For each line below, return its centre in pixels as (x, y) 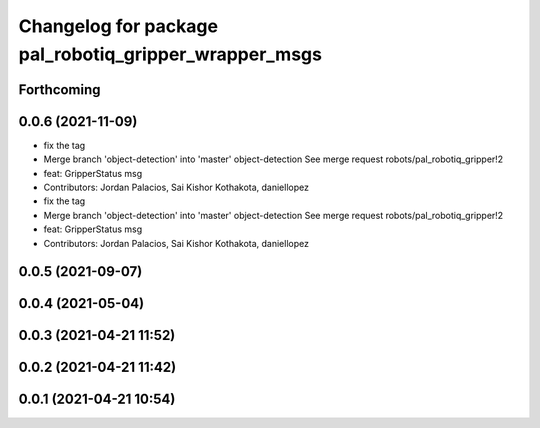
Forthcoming (59, 89)
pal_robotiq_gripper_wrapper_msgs (170, 54)
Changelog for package (118, 26)
